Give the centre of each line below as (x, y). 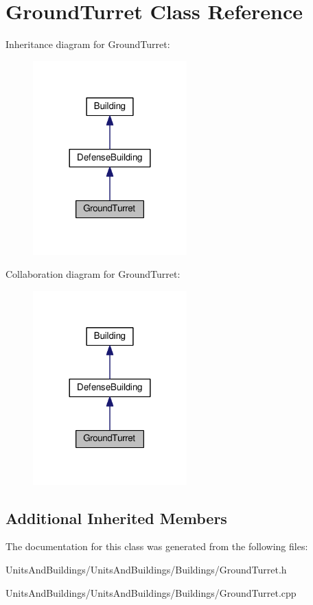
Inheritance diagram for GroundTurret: (88, 44)
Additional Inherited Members (116, 518)
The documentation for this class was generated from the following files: (157, 546)
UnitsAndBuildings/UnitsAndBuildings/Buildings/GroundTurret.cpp (151, 592)
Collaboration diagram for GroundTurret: (93, 274)
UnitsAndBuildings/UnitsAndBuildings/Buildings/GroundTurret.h (146, 570)
